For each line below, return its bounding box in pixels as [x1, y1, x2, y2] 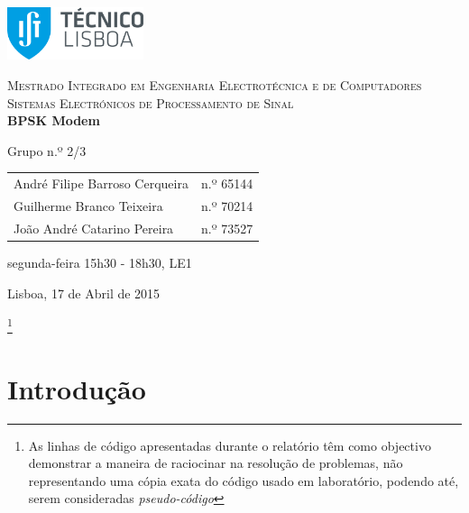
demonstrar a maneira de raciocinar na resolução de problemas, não [28, 453, 403, 472]
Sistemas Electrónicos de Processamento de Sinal [7, 93, 294, 112]
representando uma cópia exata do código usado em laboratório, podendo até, [28, 471, 459, 490]
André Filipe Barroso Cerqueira [14, 174, 189, 193]
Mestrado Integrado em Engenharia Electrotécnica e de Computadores [7, 76, 422, 95]
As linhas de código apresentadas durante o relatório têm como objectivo [28, 435, 431, 454]
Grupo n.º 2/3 [7, 141, 87, 160]
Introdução [7, 370, 146, 407]
